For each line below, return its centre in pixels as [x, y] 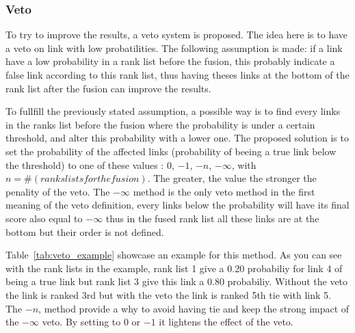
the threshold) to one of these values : [85, 164]
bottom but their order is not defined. [85, 231]
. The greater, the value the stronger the [232, 178]
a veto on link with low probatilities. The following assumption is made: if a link [174, 48]
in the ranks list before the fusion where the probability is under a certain [160, 124]
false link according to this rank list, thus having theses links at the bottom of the [177, 75]
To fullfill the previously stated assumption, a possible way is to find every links [173, 111]
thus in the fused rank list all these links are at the [212, 218]
